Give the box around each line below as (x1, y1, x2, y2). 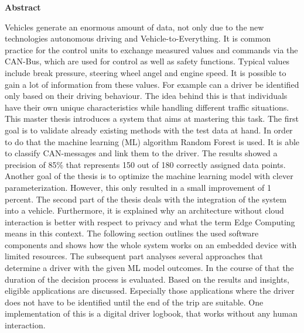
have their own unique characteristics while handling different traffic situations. (5, 101, 289, 113)
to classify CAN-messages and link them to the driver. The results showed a (5, 147, 278, 159)
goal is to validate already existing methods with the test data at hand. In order (5, 123, 293, 136)
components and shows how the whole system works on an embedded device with (5, 238, 297, 250)
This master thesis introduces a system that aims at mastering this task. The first (5, 112, 299, 125)
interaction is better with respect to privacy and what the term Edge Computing (5, 215, 295, 228)
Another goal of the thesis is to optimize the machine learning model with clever (5, 170, 293, 182)
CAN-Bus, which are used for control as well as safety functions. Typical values (5, 55, 290, 67)
